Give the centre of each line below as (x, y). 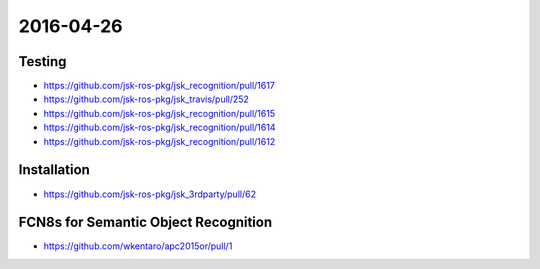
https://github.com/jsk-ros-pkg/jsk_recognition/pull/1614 (159, 127)
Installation (54, 170)
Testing (42, 61)
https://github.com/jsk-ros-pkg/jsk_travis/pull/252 (146, 99)
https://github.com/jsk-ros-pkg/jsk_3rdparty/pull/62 (150, 194)
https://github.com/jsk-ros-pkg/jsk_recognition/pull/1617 (159, 86)
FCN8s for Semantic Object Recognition (145, 222)
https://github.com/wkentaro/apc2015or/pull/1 (138, 246)
